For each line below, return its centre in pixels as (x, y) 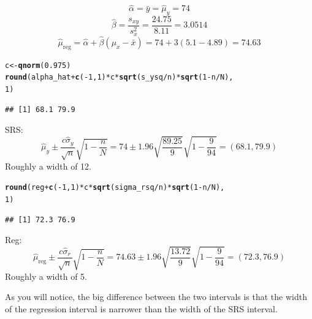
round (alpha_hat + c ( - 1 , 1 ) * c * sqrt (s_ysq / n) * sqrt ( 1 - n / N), (119, 77)
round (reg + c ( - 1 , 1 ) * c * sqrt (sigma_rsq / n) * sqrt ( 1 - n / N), (115, 188)
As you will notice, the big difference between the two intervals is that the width (156, 297)
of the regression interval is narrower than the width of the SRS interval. (141, 308)
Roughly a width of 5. (46, 276)
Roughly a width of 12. (48, 166)
